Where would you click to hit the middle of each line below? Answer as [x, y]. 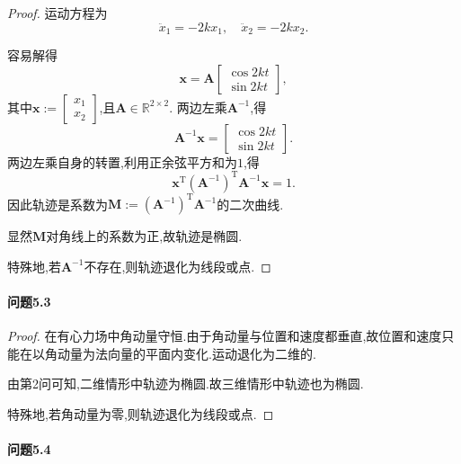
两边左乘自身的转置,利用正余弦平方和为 [122, 161]
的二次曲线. [250, 204]
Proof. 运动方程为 [58, 13]
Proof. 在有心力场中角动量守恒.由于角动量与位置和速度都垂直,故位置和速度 [225, 336]
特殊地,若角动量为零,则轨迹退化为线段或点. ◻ [141, 414]
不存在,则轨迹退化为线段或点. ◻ [177, 266]
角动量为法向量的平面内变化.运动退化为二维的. [180, 353]
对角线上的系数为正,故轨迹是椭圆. [144, 236]
